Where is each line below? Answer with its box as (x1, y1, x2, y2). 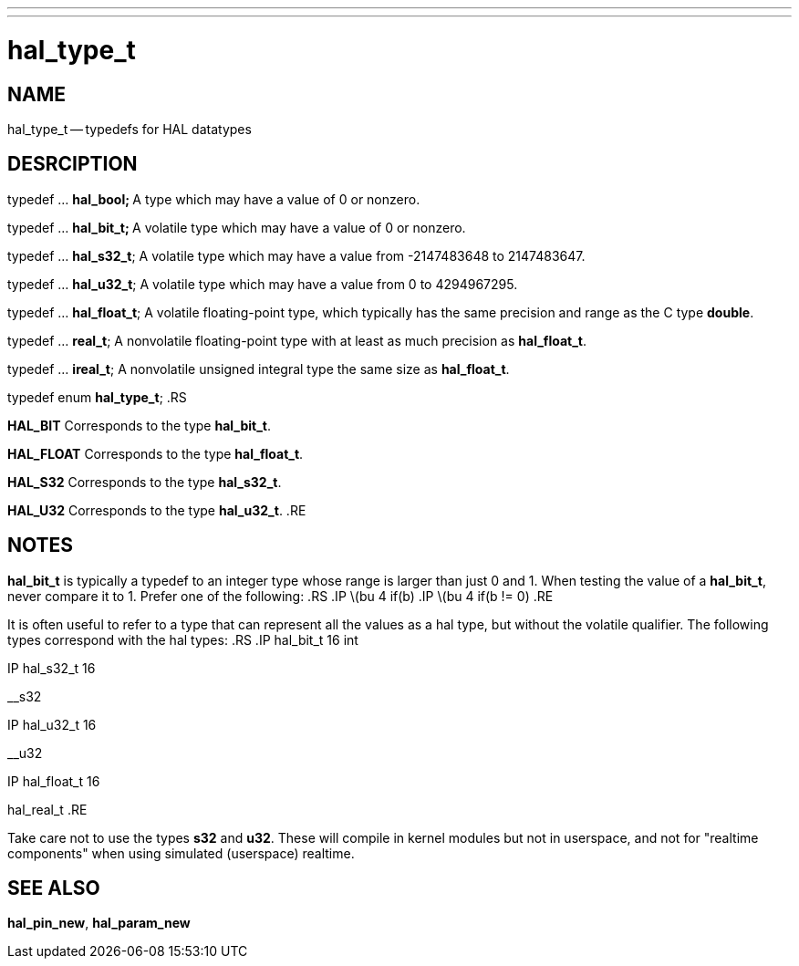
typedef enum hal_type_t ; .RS (7, 389, 187, 405)
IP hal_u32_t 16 (7, 716, 97, 732)
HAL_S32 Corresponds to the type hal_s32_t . (7, 473, 282, 490)
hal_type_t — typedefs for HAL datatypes (7, 120, 252, 137)
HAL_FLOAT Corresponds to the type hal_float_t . (7, 445, 304, 462)
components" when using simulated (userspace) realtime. (7, 845, 355, 861)
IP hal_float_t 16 (7, 773, 100, 789)
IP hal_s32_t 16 (7, 660, 96, 676)
